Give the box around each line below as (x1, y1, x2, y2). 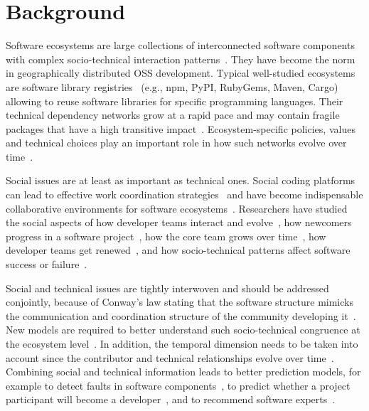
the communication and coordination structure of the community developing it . (6, 308, 356, 323)
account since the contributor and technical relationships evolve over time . (6, 350, 334, 365)
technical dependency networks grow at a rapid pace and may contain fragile (6, 107, 340, 122)
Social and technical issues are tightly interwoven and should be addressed (6, 280, 329, 295)
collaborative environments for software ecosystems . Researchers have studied (6, 201, 348, 215)
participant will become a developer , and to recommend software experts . (6, 392, 336, 407)
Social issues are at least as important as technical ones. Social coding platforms (6, 173, 355, 188)
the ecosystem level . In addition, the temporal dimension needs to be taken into (6, 336, 358, 351)
